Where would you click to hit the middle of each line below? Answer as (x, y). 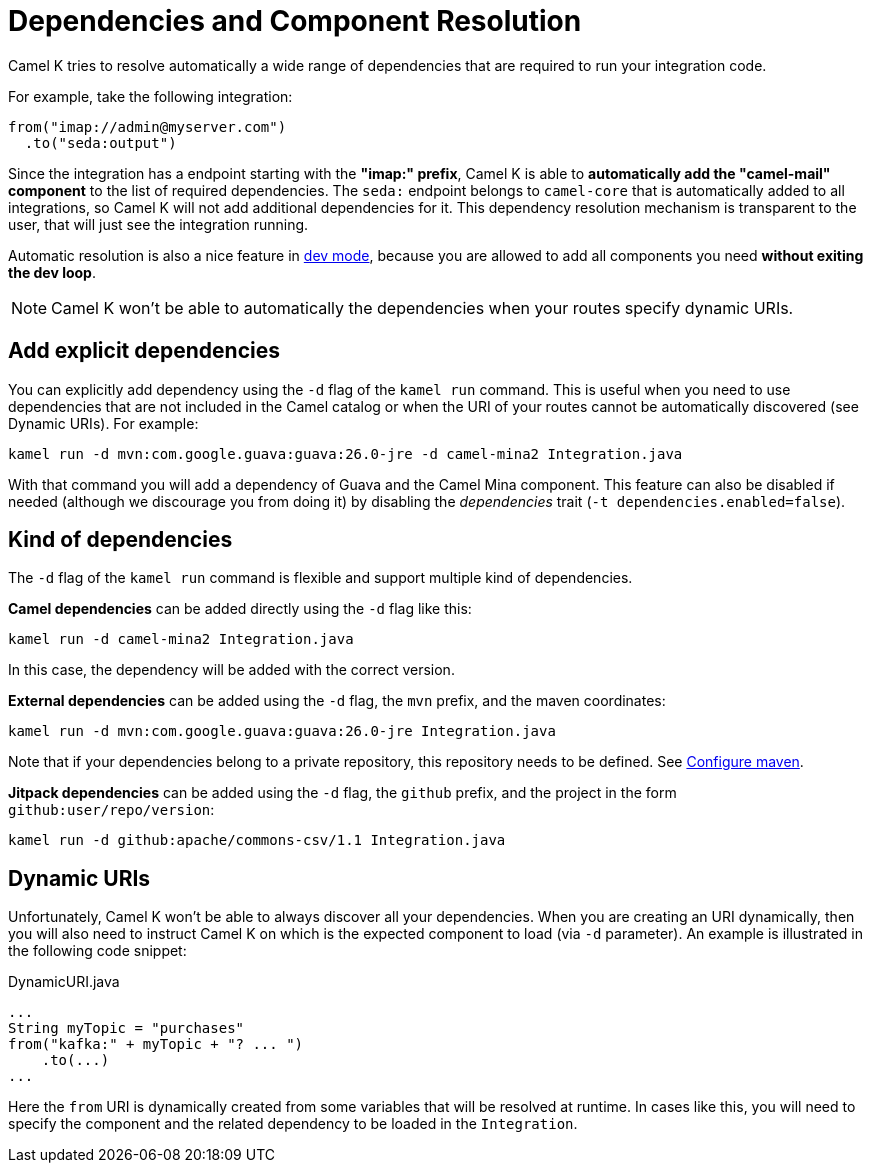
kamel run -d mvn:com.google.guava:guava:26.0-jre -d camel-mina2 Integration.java (345, 453)
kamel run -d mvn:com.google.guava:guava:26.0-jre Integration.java (282, 731)
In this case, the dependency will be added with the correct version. (231, 670)
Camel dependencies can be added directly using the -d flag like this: (240, 609)
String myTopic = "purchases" (126, 1028)
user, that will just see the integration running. (158, 224)
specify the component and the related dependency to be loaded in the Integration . (293, 1124)
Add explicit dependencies (144, 351)
